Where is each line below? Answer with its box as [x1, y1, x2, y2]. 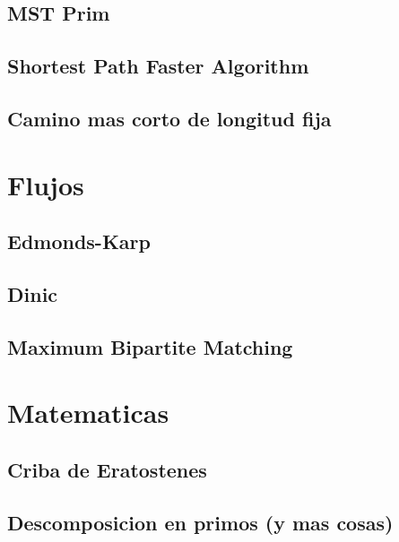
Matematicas [7, 394, 169, 431]
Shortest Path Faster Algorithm [7, 52, 309, 80]
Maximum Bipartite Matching [7, 332, 293, 360]
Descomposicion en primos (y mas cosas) [7, 508, 394, 536]
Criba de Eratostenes [7, 455, 207, 483]
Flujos [7, 166, 84, 202]
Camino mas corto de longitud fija [7, 104, 332, 132]
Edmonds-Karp [7, 228, 151, 255]
